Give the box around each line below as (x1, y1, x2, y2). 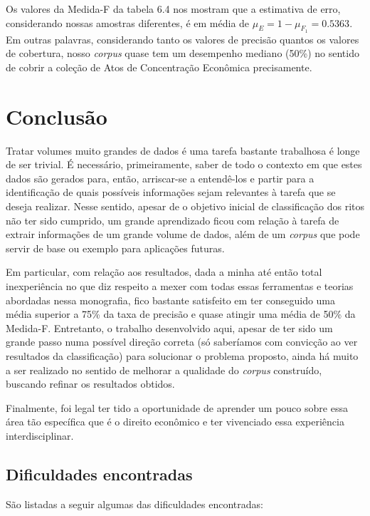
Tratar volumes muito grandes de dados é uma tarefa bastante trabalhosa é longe (6, 143, 360, 158)
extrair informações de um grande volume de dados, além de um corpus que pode (6, 227, 360, 242)
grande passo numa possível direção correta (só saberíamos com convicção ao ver (6, 334, 358, 349)
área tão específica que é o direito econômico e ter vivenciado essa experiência (6, 414, 344, 429)
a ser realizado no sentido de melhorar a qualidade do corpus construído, (6, 362, 322, 377)
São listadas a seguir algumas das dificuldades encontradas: (6, 496, 263, 511)
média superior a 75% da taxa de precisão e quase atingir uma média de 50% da (6, 306, 356, 321)
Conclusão (6, 101, 107, 130)
